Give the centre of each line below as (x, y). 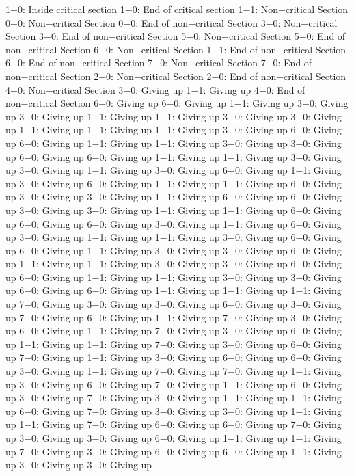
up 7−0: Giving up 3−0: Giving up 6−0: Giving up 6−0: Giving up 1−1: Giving (174, 451)
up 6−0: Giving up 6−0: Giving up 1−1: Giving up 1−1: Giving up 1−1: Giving (174, 290)
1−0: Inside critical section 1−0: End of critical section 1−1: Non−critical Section (177, 9)
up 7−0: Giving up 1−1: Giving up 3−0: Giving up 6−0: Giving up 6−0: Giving (174, 357)
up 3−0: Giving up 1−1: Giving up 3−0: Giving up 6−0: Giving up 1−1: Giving (174, 170)
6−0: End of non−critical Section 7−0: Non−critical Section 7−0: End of (159, 63)
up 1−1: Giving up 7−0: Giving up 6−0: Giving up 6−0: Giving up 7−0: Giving (174, 424)
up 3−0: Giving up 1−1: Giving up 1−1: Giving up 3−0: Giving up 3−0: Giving (174, 116)
